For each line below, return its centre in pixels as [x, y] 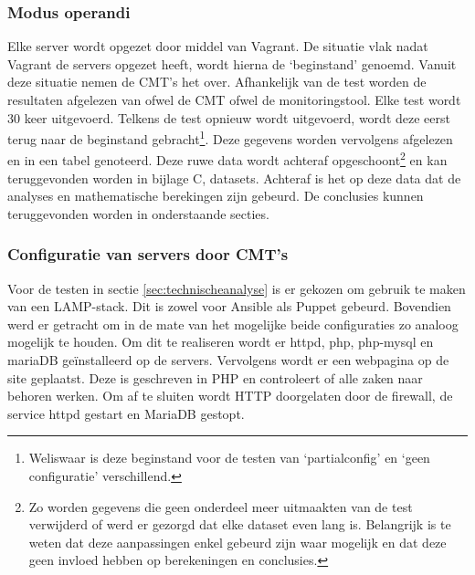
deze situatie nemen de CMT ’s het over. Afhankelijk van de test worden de [217, 82]
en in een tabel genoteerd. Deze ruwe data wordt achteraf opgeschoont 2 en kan [227, 159]
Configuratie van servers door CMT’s [148, 254]
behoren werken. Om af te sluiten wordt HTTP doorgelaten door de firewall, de [230, 396]
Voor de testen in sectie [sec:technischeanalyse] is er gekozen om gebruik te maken [237, 288]
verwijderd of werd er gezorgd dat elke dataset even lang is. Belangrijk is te [240, 524]
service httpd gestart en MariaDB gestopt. [126, 413]
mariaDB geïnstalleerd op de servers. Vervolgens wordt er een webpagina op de [228, 360]
